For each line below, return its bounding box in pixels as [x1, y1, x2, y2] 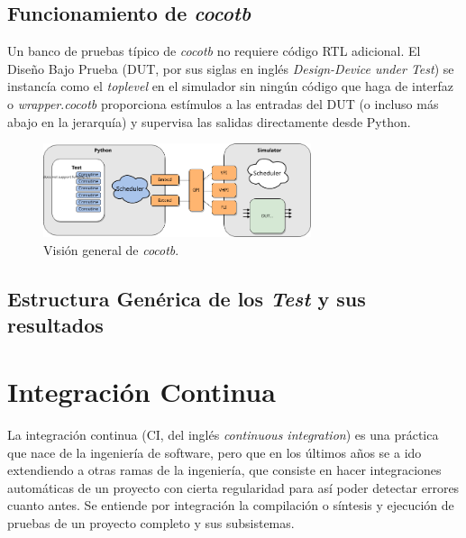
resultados [7, 311, 104, 339]
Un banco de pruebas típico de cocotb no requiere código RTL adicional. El [7, 41, 421, 60]
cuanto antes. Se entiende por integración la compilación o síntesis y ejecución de [7, 496, 454, 515]
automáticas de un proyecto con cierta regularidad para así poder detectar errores [7, 478, 460, 497]
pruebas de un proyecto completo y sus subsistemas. [7, 513, 295, 532]
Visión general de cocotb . [43, 241, 179, 260]
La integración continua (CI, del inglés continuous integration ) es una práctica [7, 424, 439, 443]
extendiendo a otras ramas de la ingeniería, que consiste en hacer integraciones [7, 460, 442, 479]
